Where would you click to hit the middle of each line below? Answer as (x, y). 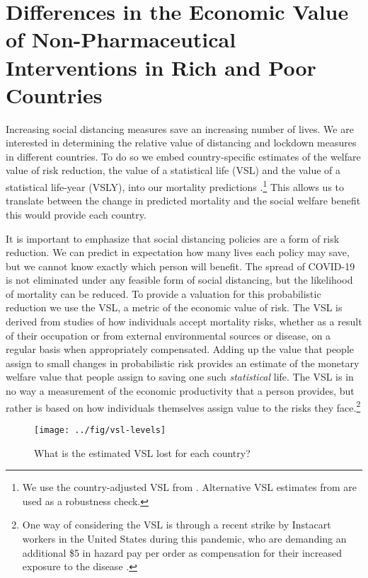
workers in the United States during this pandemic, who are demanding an (184, 538)
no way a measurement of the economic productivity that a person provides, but (180, 391)
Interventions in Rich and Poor (161, 67)
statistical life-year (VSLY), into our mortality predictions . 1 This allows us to (175, 186)
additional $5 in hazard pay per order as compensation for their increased (182, 552)
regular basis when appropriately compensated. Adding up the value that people (180, 349)
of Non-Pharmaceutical (121, 39)
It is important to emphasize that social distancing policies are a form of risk (173, 238)
